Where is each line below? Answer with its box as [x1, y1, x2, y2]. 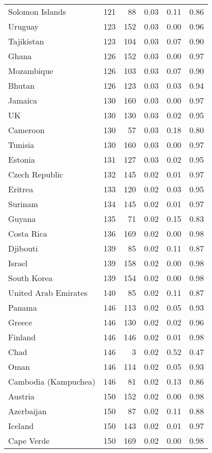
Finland [8, 331, 36, 343]
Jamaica [8, 94, 38, 106]
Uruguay [8, 20, 39, 32]
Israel [8, 257, 27, 269]
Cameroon [8, 124, 45, 136]
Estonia [8, 154, 35, 165]
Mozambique [8, 65, 53, 77]
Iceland [8, 420, 34, 432]
